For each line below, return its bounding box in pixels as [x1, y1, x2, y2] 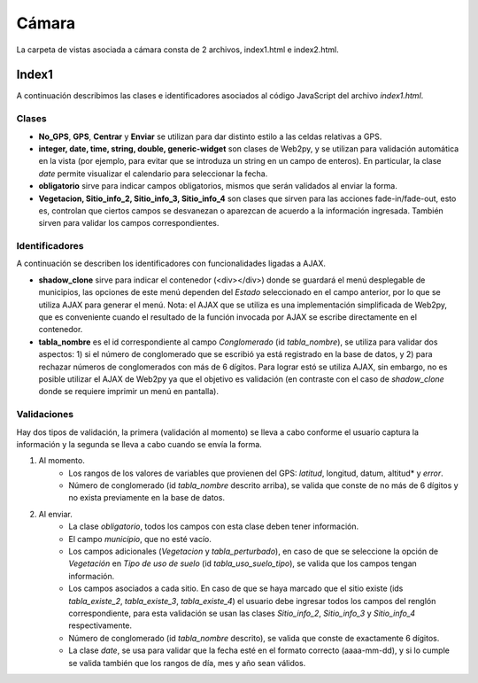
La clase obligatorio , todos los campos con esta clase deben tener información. [68, 521, 359, 532]
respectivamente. [68, 620, 133, 631]
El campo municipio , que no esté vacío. [68, 533, 212, 544]
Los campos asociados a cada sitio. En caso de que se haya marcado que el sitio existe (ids [68, 583, 404, 594]
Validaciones [16, 408, 74, 421]
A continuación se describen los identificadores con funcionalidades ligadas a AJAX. [16, 258, 327, 269]
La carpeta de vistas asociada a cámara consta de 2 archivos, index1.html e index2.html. [16, 44, 340, 55]
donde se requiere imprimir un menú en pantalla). [38, 386, 219, 397]
